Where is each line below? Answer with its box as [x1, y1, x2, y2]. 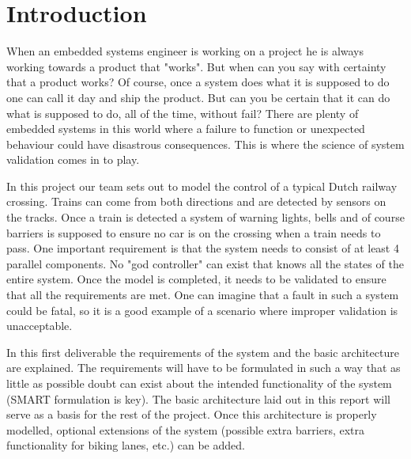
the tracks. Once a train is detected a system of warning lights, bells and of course [6, 209, 405, 226]
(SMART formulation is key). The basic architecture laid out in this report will [6, 390, 390, 407]
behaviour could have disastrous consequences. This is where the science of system [6, 135, 405, 152]
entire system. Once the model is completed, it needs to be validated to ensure [6, 271, 386, 287]
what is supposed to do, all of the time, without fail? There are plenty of [6, 104, 359, 121]
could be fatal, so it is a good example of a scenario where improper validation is [6, 302, 398, 318]
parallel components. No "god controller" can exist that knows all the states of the [6, 255, 404, 271]
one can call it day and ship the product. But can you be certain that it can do [6, 89, 390, 105]
